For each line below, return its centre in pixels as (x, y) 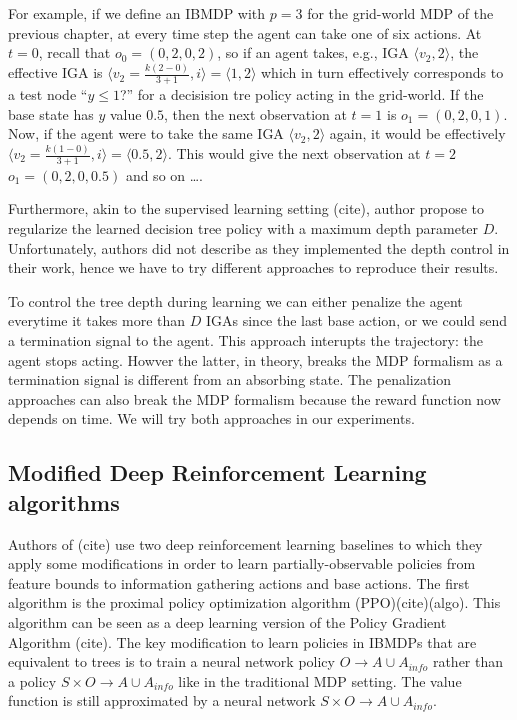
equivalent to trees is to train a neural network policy (171, 661)
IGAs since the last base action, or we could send (356, 320)
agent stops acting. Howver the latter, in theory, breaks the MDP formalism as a (255, 359)
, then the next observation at (255, 113)
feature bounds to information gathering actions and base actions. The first (239, 582)
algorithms (64, 501)
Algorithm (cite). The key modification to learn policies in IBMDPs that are (242, 641)
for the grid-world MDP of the (400, 13)
